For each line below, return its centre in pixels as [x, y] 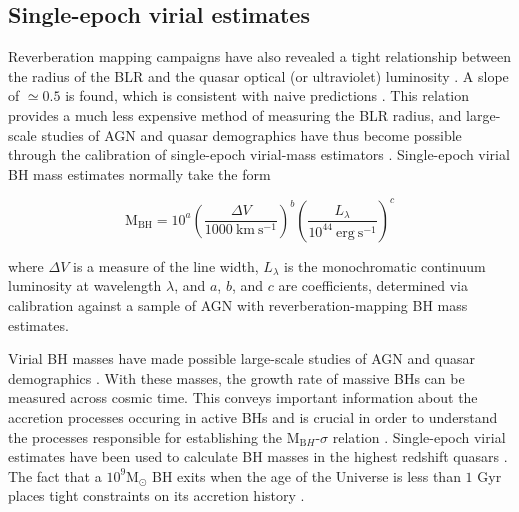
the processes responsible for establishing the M [154, 436]
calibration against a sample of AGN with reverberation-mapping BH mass [238, 305]
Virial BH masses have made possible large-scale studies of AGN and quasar [241, 358]
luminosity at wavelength [85, 285]
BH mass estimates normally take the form [139, 173]
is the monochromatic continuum [385, 265]
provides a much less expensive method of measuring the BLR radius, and [235, 114]
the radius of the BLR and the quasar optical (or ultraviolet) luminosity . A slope [258, 75]
